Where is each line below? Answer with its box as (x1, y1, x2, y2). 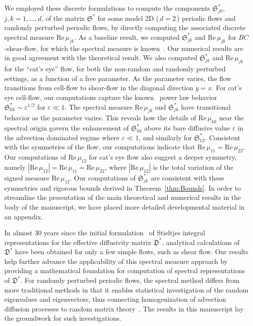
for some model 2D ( (97, 13, 159, 23)
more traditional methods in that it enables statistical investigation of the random (4, 284, 249, 294)
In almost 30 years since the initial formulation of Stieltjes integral (4, 228, 206, 238)
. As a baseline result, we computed (74, 32, 180, 42)
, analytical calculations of (161, 237, 240, 247)
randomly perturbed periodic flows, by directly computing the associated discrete (4, 22, 246, 33)
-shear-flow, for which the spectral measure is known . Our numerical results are (4, 43, 243, 53)
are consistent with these (151, 172, 224, 182)
